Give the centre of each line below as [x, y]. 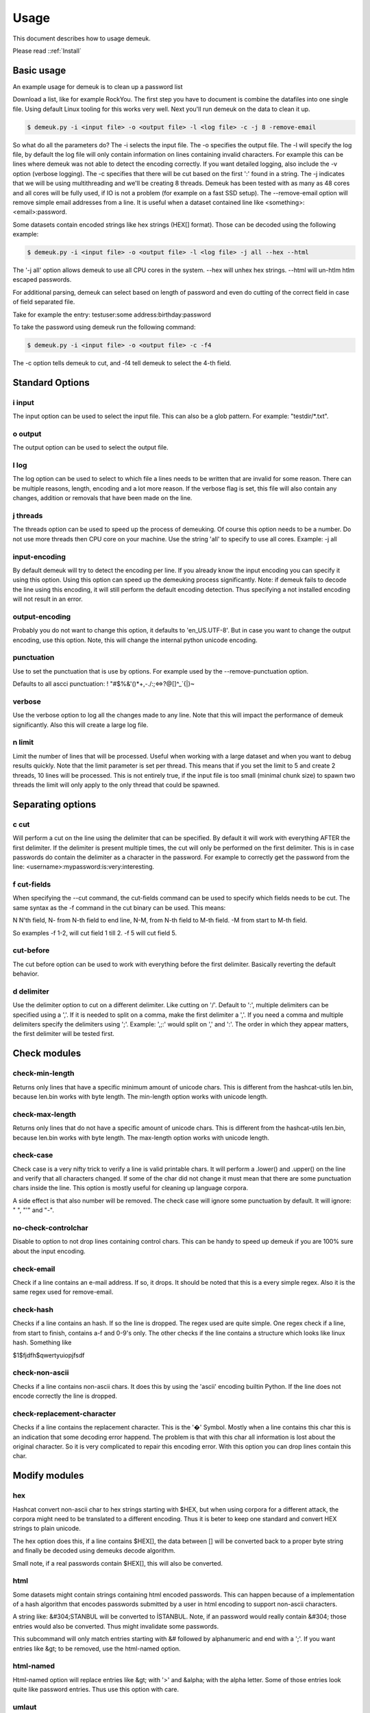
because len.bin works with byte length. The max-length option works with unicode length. [141, 1137]
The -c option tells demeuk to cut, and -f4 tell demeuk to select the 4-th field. [122, 363]
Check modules [47, 1053]
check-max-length [45, 1114]
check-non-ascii [41, 1372]
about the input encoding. [49, 1251]
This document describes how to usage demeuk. [82, 38]
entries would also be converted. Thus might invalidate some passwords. [116, 1626]
